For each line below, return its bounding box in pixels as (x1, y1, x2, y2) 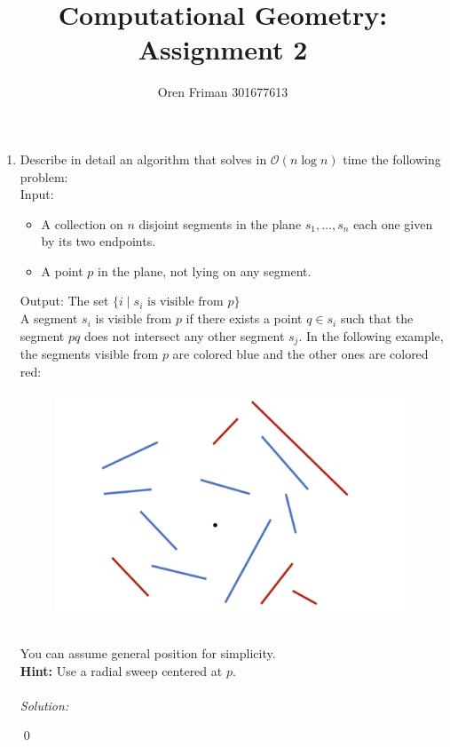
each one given (353, 214, 433, 233)
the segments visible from (20, 345, 159, 363)
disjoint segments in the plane (138, 214, 302, 233)
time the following (343, 149, 441, 168)
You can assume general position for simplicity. (20, 643, 276, 662)
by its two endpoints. (41, 232, 156, 250)
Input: (20, 185, 54, 203)
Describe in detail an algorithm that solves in (20, 149, 267, 168)
